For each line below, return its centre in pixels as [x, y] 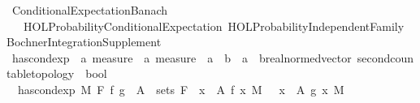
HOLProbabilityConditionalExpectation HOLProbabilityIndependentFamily [214, 26]
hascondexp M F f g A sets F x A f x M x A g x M [181, 89]
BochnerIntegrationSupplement [84, 42]
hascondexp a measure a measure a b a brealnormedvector [182, 57]
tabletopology [41, 73]
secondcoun [385, 57]
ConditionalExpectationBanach [89, 10]
